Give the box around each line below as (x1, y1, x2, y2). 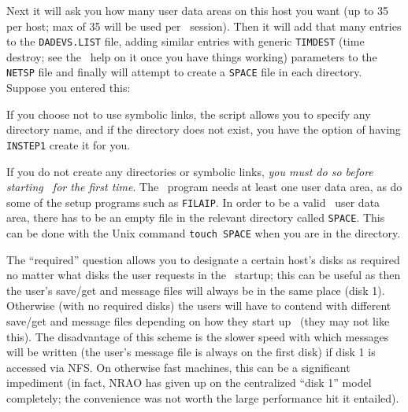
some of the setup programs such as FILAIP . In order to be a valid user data (6, 193, 380, 210)
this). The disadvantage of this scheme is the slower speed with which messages (6, 328, 389, 344)
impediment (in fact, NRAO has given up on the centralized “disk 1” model (6, 374, 372, 391)
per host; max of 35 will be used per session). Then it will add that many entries (6, 17, 402, 34)
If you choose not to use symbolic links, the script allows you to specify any (6, 105, 371, 122)
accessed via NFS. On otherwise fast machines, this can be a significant (6, 359, 351, 375)
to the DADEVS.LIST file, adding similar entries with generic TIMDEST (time (6, 33, 365, 50)
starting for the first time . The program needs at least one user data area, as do (6, 178, 402, 195)
